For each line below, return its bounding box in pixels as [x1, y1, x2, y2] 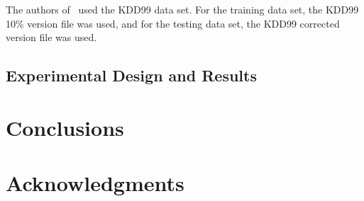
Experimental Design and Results [6, 64, 257, 86]
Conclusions [6, 113, 124, 142]
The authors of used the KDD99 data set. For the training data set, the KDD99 [6, 2, 359, 16]
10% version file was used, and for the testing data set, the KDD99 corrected [6, 16, 340, 30]
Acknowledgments [6, 168, 184, 197]
